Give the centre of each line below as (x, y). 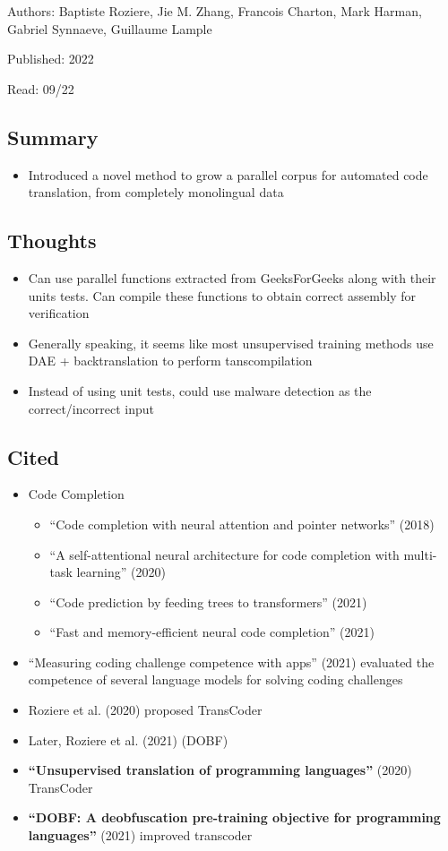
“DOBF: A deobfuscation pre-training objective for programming (234, 817)
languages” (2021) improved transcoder (140, 835)
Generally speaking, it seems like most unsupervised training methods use (231, 343)
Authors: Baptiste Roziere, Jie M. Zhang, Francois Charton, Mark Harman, (215, 11)
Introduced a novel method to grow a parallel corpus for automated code (228, 174)
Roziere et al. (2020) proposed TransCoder (145, 710)
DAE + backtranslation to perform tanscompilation (170, 361)
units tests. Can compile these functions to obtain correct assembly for (222, 295)
